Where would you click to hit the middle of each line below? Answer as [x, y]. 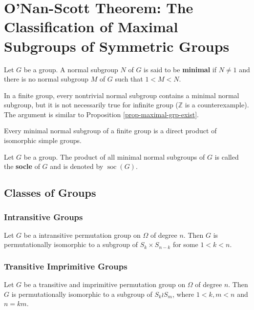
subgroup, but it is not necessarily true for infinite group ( [91, 105]
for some [185, 244]
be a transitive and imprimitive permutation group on [105, 284]
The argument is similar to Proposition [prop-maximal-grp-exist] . [101, 114]
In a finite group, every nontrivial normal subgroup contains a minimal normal [122, 95]
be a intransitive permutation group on [82, 235]
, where [183, 294]
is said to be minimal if [180, 69]
